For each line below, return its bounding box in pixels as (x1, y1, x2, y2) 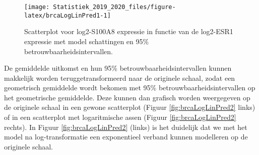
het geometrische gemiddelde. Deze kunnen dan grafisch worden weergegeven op (4, 92, 250, 102)
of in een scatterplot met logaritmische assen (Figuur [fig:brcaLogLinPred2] (4, 112, 236, 122)
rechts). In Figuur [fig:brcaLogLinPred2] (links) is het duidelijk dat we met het (4, 121, 247, 132)
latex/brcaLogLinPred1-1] (24, 12, 111, 19)
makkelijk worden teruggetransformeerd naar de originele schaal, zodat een (4, 72, 235, 83)
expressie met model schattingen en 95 (24, 36, 143, 46)
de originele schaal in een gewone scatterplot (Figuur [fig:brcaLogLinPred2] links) (4, 102, 255, 112)
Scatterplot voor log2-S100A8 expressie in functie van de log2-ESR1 (24, 26, 233, 37)
